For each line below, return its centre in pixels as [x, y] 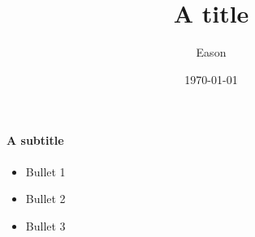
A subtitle [35, 140]
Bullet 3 [45, 225]
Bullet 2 [45, 199]
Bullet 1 [45, 171]
